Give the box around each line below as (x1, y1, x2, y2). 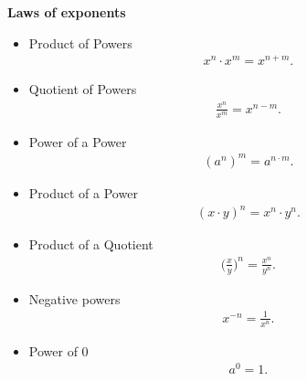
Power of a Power (28, 132, 127, 151)
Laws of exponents (7, 3, 126, 21)
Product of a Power (28, 183, 138, 202)
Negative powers (28, 289, 121, 308)
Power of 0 (28, 341, 89, 360)
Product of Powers (28, 33, 132, 52)
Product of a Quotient (28, 235, 153, 254)
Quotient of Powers (28, 79, 137, 99)
